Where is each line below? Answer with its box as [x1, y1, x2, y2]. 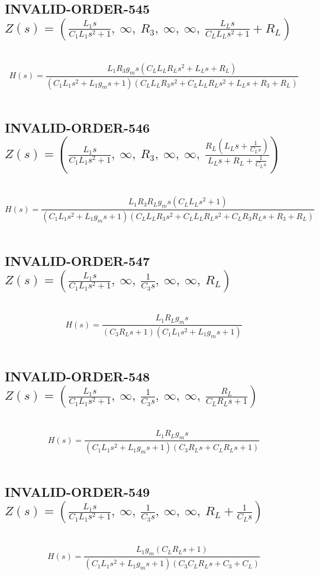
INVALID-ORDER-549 [5, 483, 150, 501]
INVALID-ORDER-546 [5, 118, 150, 136]
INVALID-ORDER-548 [5, 367, 150, 385]
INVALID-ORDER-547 [5, 251, 150, 269]
